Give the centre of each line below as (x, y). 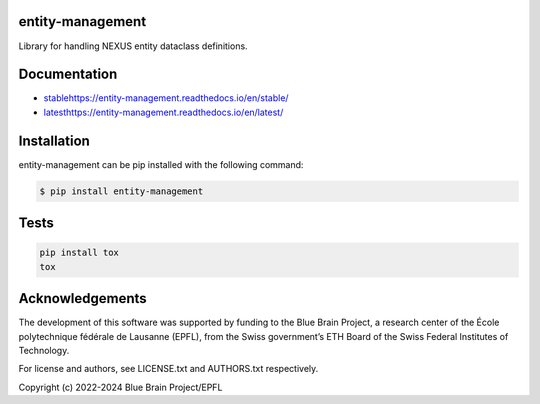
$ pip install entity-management (121, 191)
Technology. (44, 350)
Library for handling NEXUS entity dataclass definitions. (133, 46)
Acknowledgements (82, 298)
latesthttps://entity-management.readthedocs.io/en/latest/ (163, 112)
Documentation (68, 74)
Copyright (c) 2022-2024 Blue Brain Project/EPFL (120, 387)
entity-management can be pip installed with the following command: (161, 164)
